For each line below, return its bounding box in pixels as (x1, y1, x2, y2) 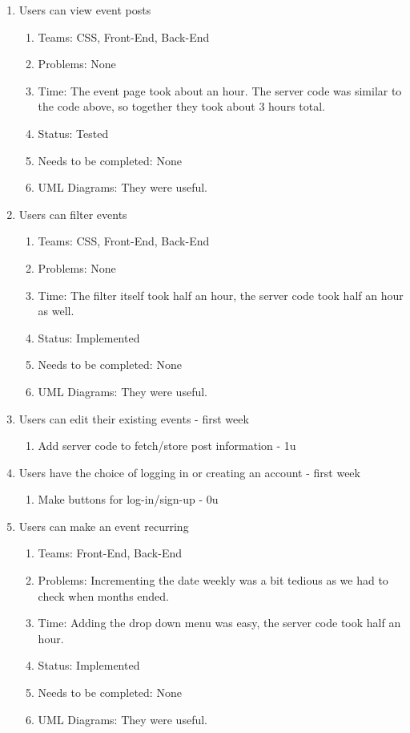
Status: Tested (38, 124, 109, 141)
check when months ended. (38, 587, 169, 604)
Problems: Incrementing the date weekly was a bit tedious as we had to (38, 572, 388, 589)
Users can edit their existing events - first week (18, 410, 249, 427)
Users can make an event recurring (18, 517, 189, 534)
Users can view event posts (18, 2, 151, 18)
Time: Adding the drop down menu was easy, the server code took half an (38, 614, 401, 631)
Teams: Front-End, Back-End (38, 545, 183, 561)
